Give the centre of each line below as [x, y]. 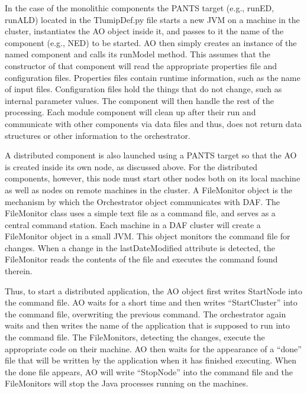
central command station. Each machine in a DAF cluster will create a [133, 224]
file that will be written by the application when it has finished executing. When [151, 360]
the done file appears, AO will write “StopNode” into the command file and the [149, 371]
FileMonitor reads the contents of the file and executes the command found [141, 259]
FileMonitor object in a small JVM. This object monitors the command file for [148, 236]
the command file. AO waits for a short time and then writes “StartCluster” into [151, 302]
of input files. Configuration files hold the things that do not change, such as [143, 89]
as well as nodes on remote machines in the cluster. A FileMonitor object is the [149, 189]
